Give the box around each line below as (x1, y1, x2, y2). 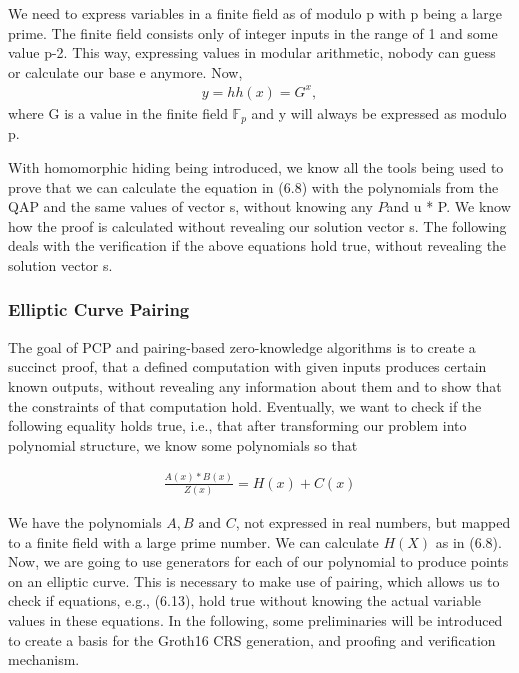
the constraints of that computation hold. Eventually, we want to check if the (8, 395, 482, 416)
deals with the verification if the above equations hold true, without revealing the (8, 235, 507, 256)
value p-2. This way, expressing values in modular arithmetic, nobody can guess (8, 42, 496, 63)
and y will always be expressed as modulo (251, 102, 507, 123)
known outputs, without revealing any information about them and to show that (8, 375, 502, 396)
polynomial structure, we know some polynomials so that (8, 434, 358, 455)
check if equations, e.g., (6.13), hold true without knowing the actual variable (8, 590, 482, 611)
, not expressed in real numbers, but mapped (235, 512, 511, 533)
